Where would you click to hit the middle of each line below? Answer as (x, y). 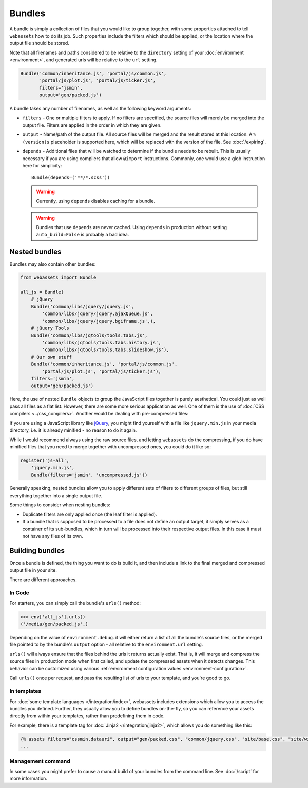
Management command (40, 761)
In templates (25, 691)
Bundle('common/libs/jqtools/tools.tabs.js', (89, 335)
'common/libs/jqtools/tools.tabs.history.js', (101, 343)
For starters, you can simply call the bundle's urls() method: (75, 603)
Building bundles (37, 551)
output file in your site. (33, 570)
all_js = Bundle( (42, 292)
